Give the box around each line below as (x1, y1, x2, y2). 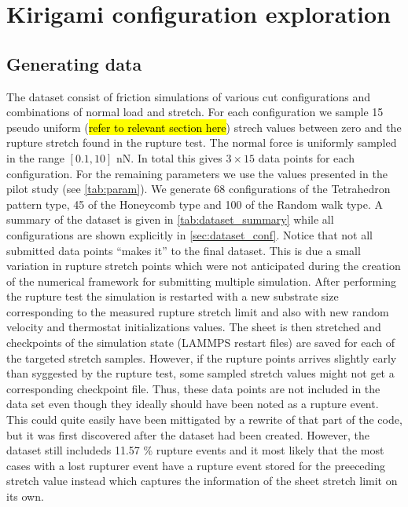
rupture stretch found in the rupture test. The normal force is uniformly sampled (6, 134, 397, 151)
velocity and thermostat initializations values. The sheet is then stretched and (6, 319, 381, 335)
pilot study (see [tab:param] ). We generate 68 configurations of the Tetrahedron (6, 181, 391, 197)
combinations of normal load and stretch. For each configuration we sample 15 (6, 104, 384, 120)
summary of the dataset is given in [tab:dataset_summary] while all (6, 211, 334, 228)
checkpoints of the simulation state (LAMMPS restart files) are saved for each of (6, 334, 395, 351)
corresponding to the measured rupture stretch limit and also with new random (6, 303, 389, 319)
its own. (6, 488, 44, 505)
